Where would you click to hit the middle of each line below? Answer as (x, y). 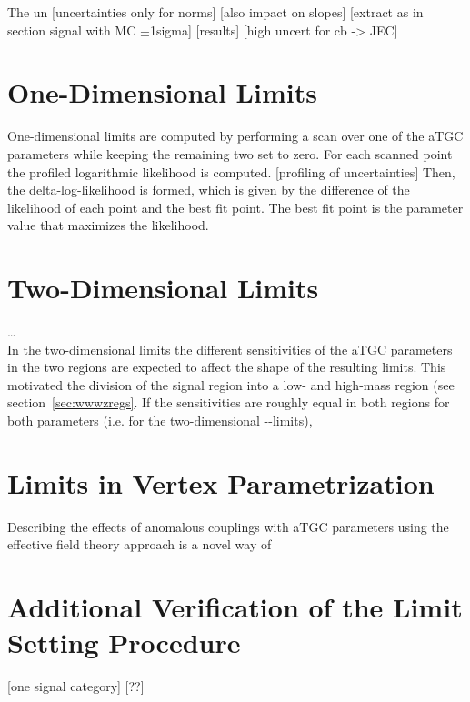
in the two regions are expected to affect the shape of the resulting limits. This (227, 367)
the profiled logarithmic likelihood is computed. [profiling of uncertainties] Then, (231, 171)
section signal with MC (72, 30)
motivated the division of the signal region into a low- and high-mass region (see (231, 384)
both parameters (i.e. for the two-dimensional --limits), (160, 420)
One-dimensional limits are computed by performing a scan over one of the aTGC (235, 136)
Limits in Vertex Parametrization (221, 482)
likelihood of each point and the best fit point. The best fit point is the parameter (235, 207)
